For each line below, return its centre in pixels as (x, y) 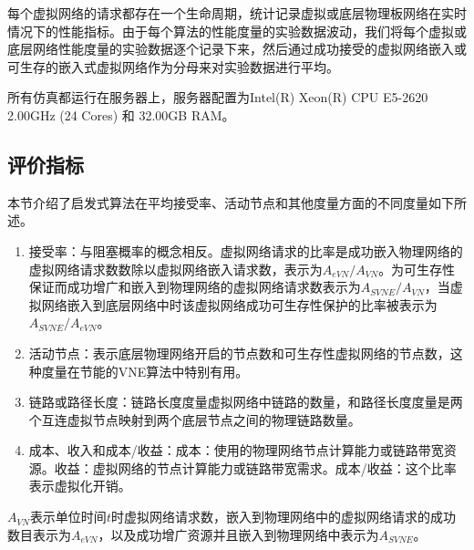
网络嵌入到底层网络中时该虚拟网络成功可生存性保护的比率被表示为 (239, 304)
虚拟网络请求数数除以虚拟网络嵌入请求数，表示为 (175, 269)
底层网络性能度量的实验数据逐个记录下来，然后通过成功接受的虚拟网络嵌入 (231, 49)
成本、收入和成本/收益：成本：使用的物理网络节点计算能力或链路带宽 (236, 450)
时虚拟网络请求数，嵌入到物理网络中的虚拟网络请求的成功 (283, 517)
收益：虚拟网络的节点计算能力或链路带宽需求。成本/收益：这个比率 (255, 467)
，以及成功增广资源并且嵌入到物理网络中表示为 (238, 534)
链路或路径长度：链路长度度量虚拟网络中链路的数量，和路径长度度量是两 (246, 402)
